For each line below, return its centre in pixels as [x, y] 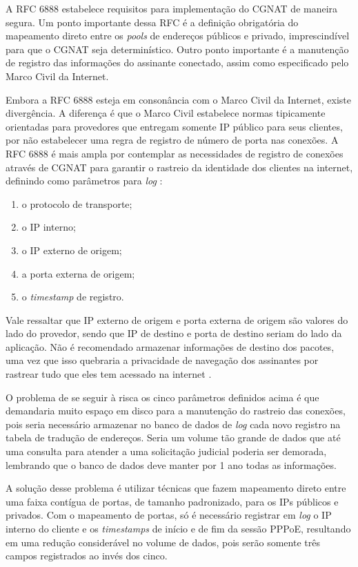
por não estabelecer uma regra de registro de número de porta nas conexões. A [172, 140]
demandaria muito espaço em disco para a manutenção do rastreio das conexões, [176, 411]
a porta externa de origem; [78, 273]
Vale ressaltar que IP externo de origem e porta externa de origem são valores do [177, 319]
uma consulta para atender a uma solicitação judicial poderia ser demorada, [166, 451]
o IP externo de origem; [72, 250]
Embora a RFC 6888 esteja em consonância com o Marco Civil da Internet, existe [178, 99]
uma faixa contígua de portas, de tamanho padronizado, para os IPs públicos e [172, 501]
